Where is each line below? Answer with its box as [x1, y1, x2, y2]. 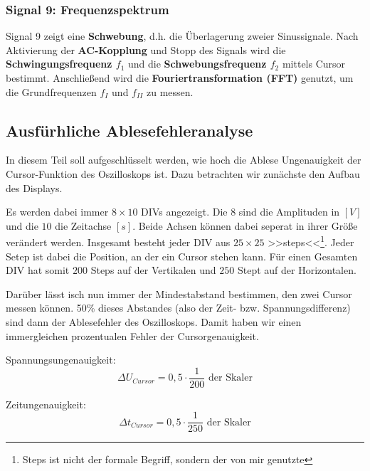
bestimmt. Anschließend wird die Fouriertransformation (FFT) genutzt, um [6, 70, 354, 85]
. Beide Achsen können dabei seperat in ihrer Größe [132, 218, 358, 233]
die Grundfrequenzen [6, 84, 97, 99]
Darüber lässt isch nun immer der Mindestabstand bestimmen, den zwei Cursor [6, 286, 352, 301]
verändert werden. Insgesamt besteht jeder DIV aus [6, 235, 231, 250]
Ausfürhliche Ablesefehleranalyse [6, 119, 253, 141]
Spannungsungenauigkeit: [6, 352, 116, 367]
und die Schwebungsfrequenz [127, 56, 267, 71]
